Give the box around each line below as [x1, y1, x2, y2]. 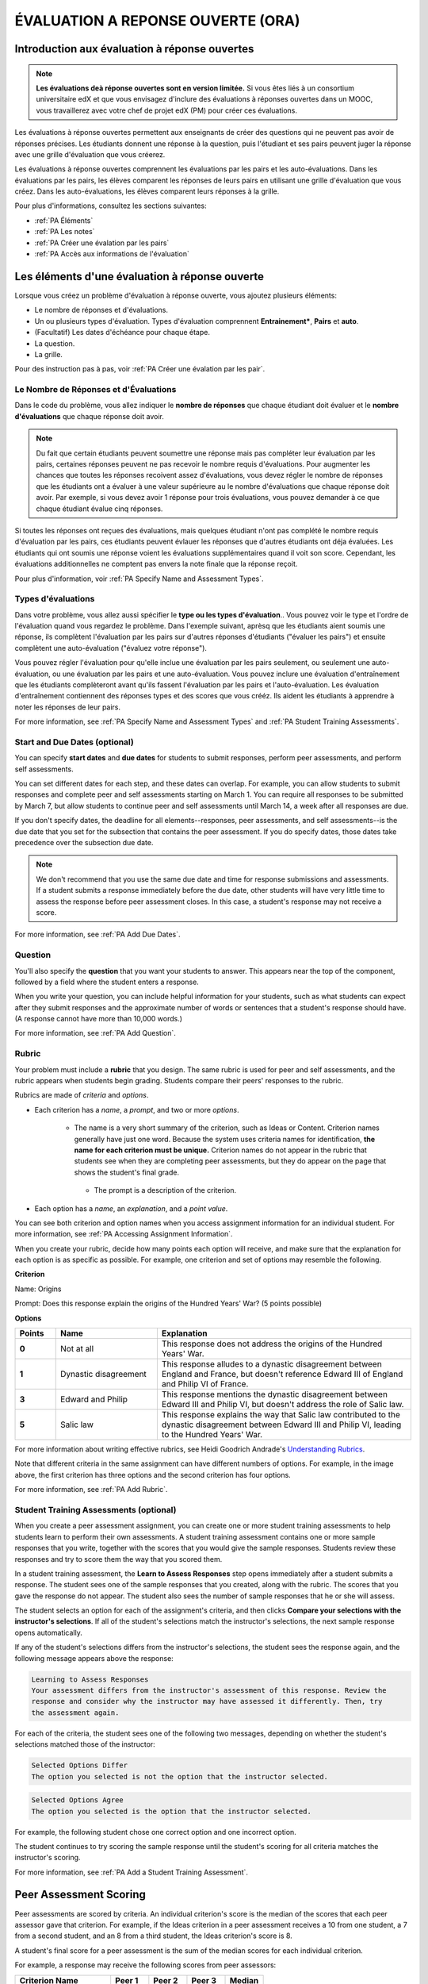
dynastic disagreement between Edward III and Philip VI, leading [161, 1419, 402, 1430]
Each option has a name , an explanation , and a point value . [34, 1203, 228, 1213]
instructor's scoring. [14, 1853, 81, 1863]
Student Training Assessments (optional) [14, 1504, 178, 1515]
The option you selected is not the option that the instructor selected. [31, 1772, 329, 1781]
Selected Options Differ [31, 1761, 128, 1770]
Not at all [60, 1344, 94, 1355]
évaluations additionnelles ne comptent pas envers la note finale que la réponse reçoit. [14, 559, 298, 569]
